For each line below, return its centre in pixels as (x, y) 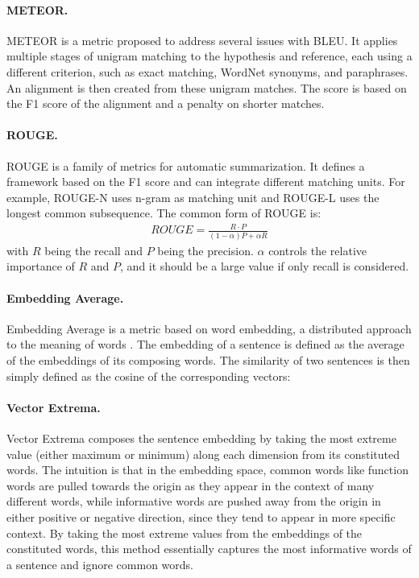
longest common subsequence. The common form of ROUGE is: (164, 213)
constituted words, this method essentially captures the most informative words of (209, 549)
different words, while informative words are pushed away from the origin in (194, 501)
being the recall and (93, 250)
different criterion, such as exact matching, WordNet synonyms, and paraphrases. (207, 71)
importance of (41, 266)
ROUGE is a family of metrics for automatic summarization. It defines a (186, 165)
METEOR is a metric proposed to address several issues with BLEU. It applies (202, 40)
